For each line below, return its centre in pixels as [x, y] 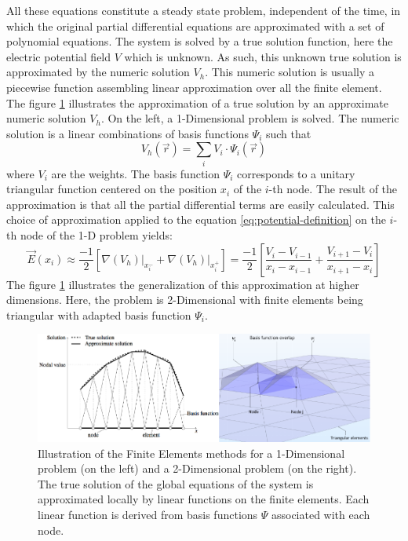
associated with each [321, 514]
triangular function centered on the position [112, 189]
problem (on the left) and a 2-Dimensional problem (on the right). [197, 468]
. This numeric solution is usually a [290, 72]
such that [288, 133]
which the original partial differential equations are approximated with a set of [195, 26]
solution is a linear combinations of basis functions [127, 133]
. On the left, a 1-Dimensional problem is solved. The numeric [250, 118]
